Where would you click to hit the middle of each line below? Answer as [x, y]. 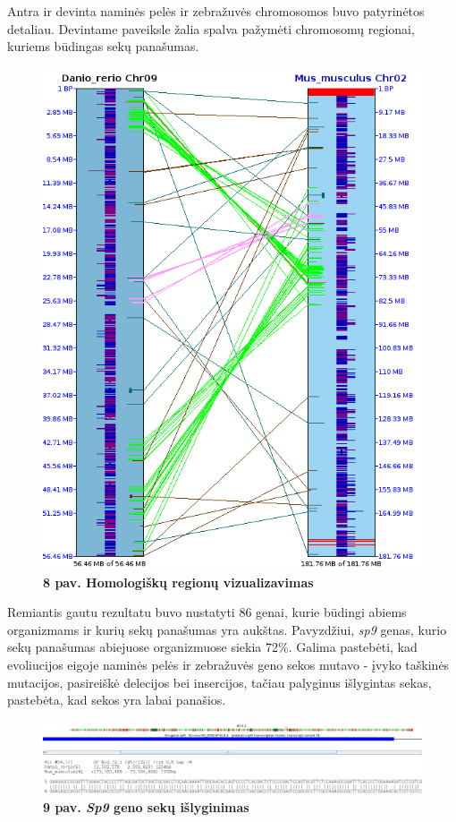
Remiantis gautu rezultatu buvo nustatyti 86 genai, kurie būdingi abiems [207, 612]
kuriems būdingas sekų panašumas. [103, 46]
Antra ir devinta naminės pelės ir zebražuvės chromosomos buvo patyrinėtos [216, 11]
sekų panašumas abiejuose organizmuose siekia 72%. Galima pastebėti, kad [212, 647]
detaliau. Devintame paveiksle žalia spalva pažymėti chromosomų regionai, [211, 28]
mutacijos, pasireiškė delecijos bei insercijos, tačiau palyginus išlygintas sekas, [220, 682]
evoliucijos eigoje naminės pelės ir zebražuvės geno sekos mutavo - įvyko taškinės [228, 665]
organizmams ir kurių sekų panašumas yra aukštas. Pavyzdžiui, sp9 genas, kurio [227, 629]
